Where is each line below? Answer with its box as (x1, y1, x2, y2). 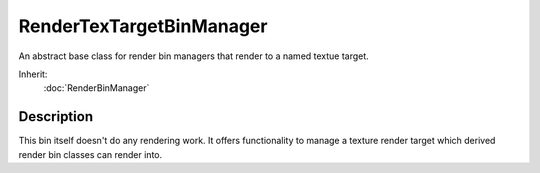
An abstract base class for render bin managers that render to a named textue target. (18, 50, 369, 62)
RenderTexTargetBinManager (18, 15, 268, 37)
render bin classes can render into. (18, 148, 163, 160)
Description (18, 108, 94, 125)
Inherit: (18, 68, 48, 80)
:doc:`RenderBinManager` (43, 82, 150, 94)
